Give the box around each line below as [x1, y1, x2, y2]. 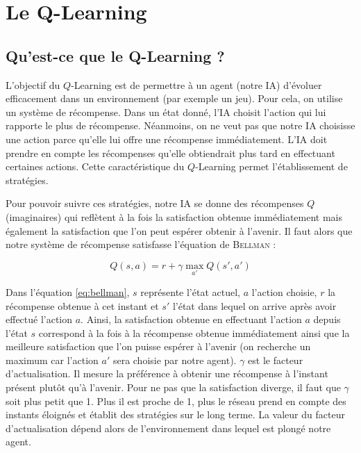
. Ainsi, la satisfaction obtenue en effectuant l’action [81, 312, 302, 327]
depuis [313, 312, 341, 327]
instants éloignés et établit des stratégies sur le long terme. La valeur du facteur [6, 407, 345, 422]
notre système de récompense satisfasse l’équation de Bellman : [6, 237, 276, 252]
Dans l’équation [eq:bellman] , [6, 284, 130, 299]
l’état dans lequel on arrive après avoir [172, 298, 337, 313]
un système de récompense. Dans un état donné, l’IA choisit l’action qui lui [6, 104, 326, 119]
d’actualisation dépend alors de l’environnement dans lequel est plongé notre [6, 420, 331, 435]
